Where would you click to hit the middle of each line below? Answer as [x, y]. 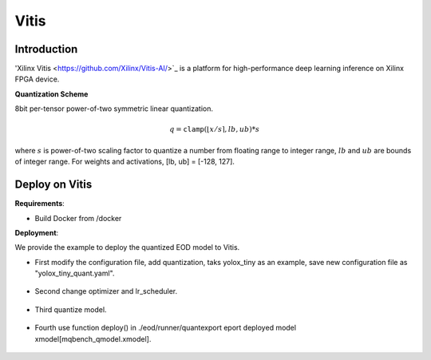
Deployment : [37, 232]
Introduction [46, 49]
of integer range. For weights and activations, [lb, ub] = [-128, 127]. [125, 162]
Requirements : [40, 204]
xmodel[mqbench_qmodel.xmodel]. [93, 338]
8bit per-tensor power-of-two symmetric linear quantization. [114, 109]
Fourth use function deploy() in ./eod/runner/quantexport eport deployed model [166, 328]
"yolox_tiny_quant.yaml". [75, 273]
